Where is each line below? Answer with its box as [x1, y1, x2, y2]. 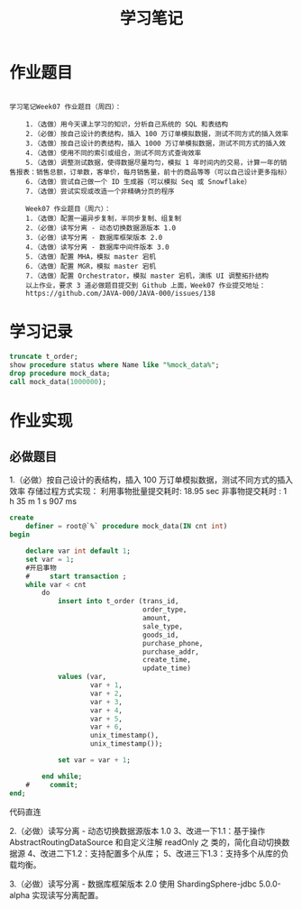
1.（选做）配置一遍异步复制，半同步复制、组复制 [25, 214, 182, 223]
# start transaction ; [25, 572, 127, 581]
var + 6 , [89, 722, 124, 731]
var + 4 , [89, 705, 124, 715]
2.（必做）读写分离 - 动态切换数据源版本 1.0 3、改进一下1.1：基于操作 [9, 825, 266, 836]
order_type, [142, 605, 188, 614]
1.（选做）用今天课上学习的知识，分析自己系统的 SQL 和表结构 [25, 119, 228, 129]
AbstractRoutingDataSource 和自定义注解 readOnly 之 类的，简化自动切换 [9, 836, 282, 848]
